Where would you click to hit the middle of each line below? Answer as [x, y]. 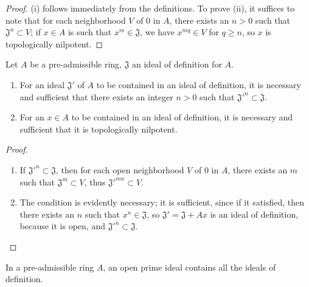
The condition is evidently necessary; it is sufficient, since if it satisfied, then [162, 202]
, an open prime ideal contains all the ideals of [189, 267]
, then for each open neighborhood [120, 169]
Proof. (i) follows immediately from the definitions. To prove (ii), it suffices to [150, 8]
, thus [95, 182]
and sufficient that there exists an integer [96, 96]
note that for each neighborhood [66, 20]
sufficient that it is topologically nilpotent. [99, 129]
